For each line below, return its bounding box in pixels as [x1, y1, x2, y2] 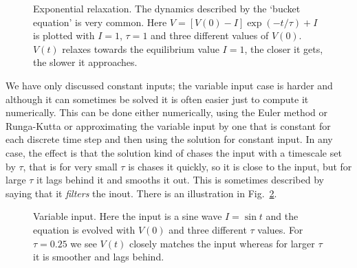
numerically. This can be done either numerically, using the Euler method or [6, 105, 328, 120]
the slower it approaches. [33, 55, 138, 69]
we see [70, 236, 97, 250]
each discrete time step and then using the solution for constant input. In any [6, 132, 333, 146]
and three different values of [151, 28, 269, 43]
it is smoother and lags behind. [33, 249, 164, 264]
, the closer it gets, [244, 41, 323, 56]
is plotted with [33, 28, 95, 43]
